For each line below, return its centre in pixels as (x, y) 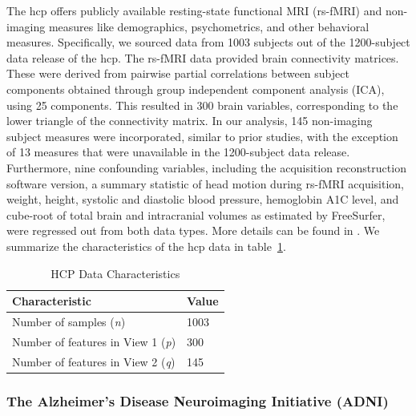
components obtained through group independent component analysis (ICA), (196, 89)
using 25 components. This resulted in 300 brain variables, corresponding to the (202, 105)
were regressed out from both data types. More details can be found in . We (193, 230)
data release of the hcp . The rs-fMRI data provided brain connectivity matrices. (203, 57)
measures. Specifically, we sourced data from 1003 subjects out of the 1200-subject (208, 42)
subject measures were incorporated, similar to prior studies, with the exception (202, 136)
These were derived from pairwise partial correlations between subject (178, 73)
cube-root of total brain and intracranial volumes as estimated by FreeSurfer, (196, 214)
